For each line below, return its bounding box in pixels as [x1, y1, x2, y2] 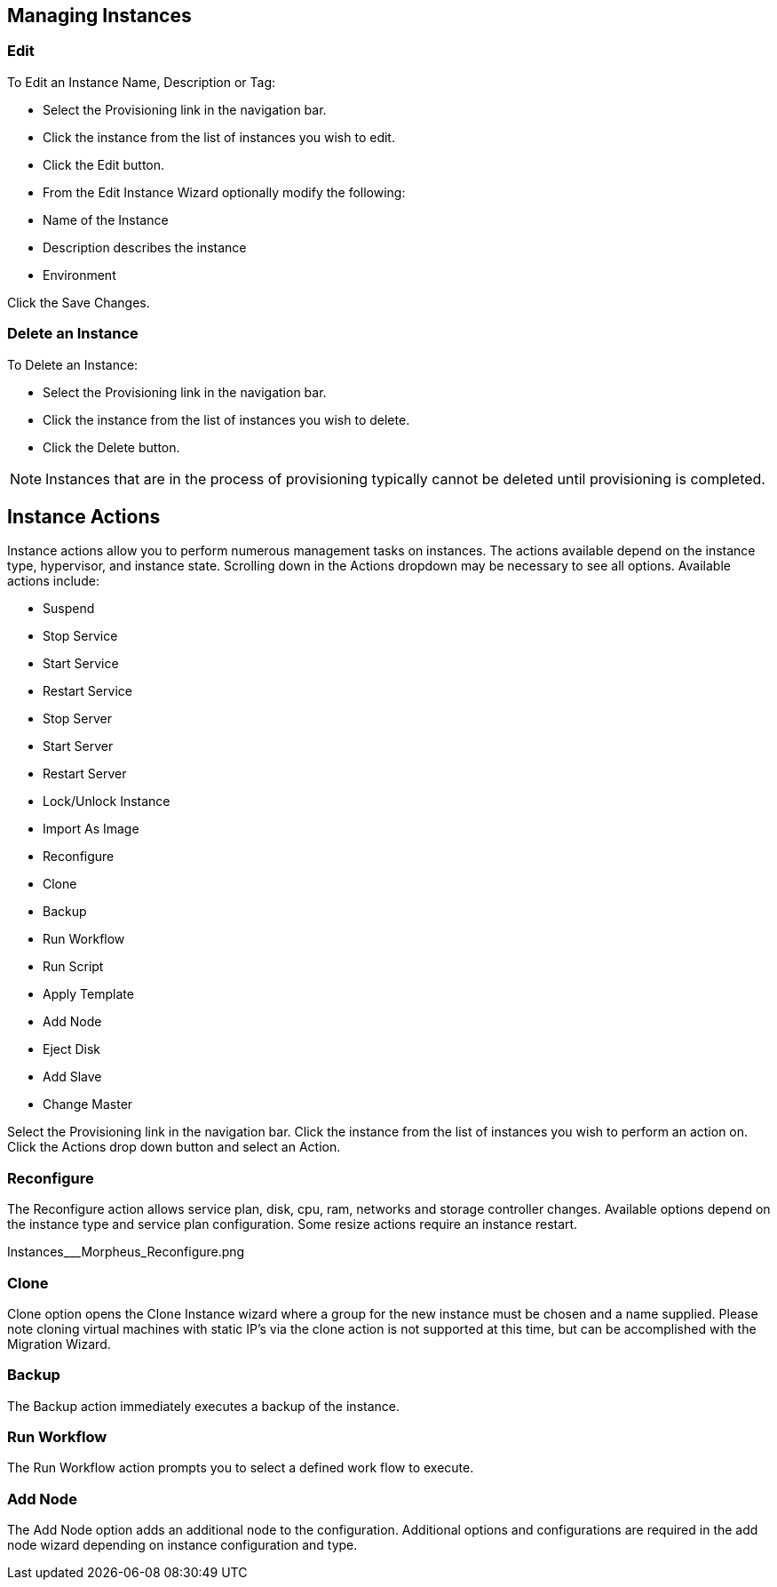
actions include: [7, 573, 99, 589]
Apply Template [43, 986, 134, 1002]
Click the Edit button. [43, 156, 165, 172]
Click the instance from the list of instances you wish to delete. [43, 411, 410, 427]
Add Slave [43, 1069, 102, 1085]
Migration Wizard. [7, 1336, 111, 1352]
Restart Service [43, 683, 132, 699]
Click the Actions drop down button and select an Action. [7, 1139, 341, 1155]
